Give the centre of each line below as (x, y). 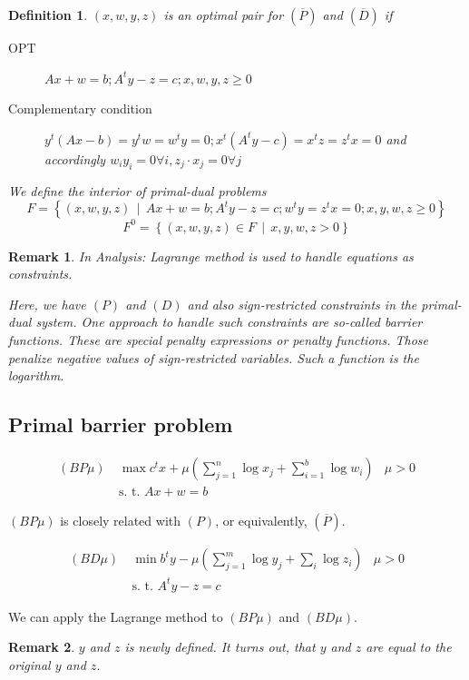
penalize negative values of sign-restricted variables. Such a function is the (214, 357)
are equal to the (409, 647)
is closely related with (121, 521)
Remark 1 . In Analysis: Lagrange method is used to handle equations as (211, 256)
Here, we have (47, 304)
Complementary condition (80, 108)
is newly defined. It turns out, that (220, 647)
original (29, 664)
